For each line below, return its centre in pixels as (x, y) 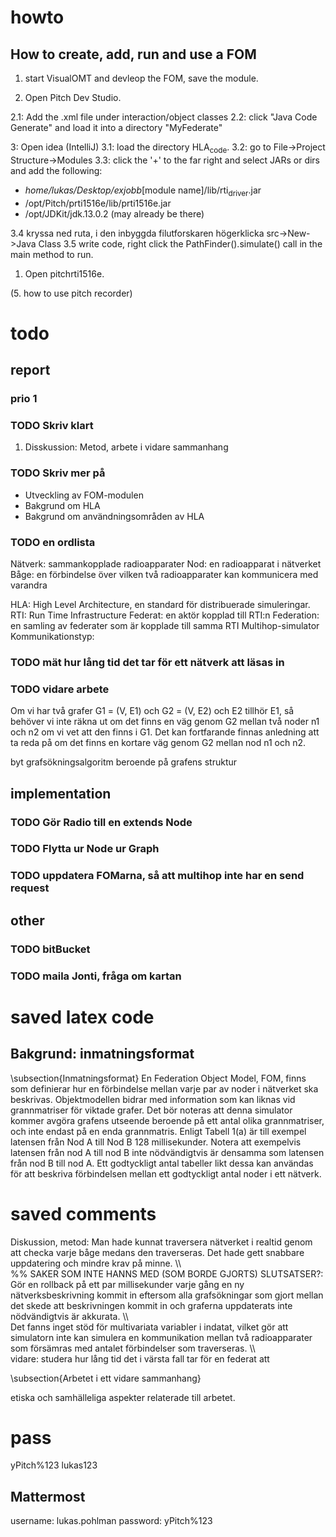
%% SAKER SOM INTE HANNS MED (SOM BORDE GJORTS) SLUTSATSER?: (167, 1273)
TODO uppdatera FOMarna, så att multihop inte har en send (157, 876)
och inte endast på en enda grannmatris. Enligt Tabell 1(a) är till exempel (158, 1131)
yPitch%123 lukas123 (54, 1465)
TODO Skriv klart (52, 426)
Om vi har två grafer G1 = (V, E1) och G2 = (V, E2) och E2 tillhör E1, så (152, 711)
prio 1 (24, 399)
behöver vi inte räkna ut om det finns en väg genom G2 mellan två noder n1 (165, 722)
